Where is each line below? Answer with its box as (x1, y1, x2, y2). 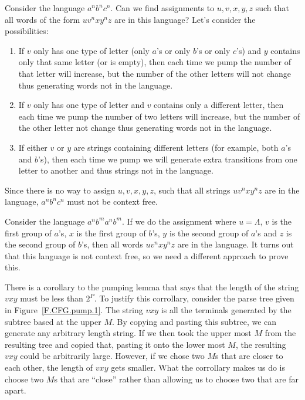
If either (18, 141, 48, 153)
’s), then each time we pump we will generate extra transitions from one (38, 152, 297, 165)
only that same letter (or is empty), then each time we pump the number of (18, 56, 291, 68)
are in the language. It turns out (177, 238, 294, 250)
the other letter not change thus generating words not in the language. (18, 121, 272, 134)
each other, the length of (5, 361, 93, 374)
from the (265, 327, 296, 339)
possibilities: (5, 25, 49, 37)
